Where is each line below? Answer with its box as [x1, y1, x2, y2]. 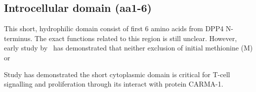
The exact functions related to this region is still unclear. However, [34, 33, 237, 43]
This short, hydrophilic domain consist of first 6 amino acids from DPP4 [4, 23, 224, 34]
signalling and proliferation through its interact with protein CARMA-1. [4, 79, 223, 89]
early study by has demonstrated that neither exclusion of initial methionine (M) [4, 43, 253, 53]
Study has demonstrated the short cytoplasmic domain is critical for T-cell [4, 69, 230, 79]
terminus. [4, 33, 33, 43]
